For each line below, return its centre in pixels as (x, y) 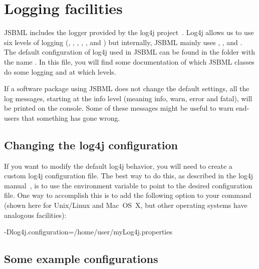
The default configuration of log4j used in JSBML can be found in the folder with (129, 52)
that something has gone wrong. (71, 117)
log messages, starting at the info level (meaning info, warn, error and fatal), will (128, 98)
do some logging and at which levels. (60, 71)
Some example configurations (81, 259)
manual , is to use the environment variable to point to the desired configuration (128, 185)
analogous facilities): (35, 215)
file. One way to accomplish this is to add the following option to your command (128, 195)
